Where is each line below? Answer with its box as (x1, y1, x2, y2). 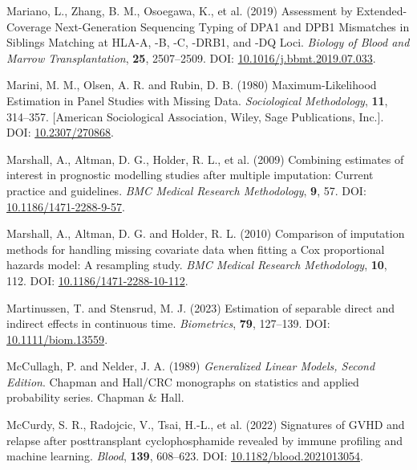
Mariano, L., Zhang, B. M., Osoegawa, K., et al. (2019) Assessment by (6, 2, 353, 18)
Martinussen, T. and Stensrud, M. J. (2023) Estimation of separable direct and (6, 299, 395, 316)
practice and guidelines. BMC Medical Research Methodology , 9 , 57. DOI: (6, 182, 366, 198)
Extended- (356, 2, 407, 18)
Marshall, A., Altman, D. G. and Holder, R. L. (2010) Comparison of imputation (6, 225, 405, 242)
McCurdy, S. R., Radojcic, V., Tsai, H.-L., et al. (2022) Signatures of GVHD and (6, 416, 405, 433)
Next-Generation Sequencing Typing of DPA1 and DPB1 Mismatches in (55, 18, 410, 35)
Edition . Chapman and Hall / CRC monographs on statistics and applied (6, 373, 359, 390)
